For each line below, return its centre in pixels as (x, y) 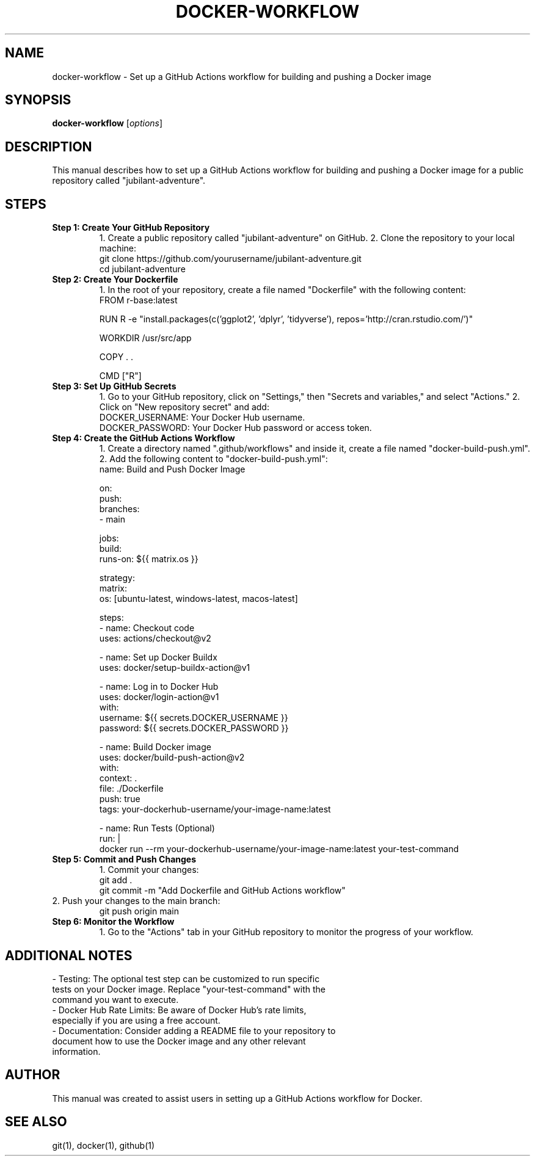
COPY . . (116, 357)
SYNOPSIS (38, 100)
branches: (119, 509)
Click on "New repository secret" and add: (184, 407)
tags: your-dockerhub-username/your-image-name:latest (215, 809)
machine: (118, 248)
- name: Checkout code (147, 628)
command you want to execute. (115, 999)
